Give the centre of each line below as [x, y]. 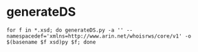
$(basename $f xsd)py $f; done [51, 42]
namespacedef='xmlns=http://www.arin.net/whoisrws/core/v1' [95, 36]
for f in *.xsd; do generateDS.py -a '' [65, 30]
